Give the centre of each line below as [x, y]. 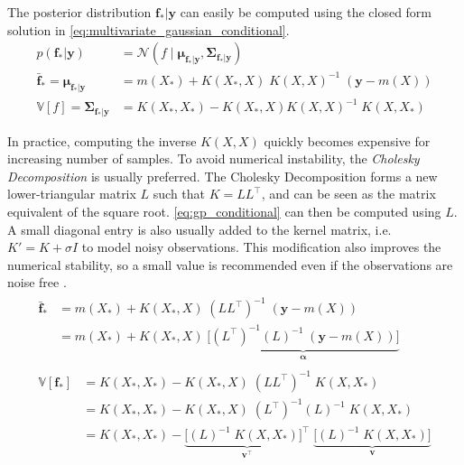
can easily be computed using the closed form [306, 12]
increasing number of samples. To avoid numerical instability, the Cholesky [213, 158]
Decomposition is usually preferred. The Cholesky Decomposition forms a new [223, 176]
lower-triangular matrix [72, 194]
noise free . [37, 282]
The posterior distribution [79, 12]
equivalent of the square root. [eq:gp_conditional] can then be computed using [224, 211]
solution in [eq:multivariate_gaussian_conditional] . [148, 29]
